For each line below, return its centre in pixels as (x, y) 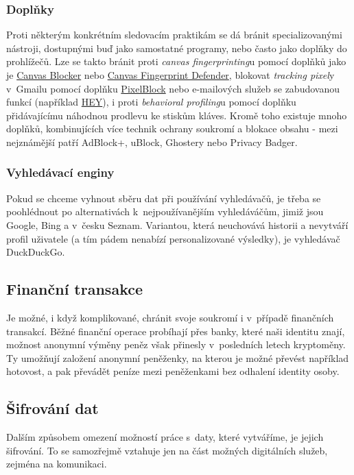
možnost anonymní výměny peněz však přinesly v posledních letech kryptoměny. (176, 344)
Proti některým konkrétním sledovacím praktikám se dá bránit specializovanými (174, 35)
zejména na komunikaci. (57, 464)
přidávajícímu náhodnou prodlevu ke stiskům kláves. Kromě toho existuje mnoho (177, 115)
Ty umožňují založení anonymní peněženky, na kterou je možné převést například (178, 357)
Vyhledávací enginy (60, 172)
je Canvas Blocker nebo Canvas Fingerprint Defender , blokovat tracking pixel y (170, 75)
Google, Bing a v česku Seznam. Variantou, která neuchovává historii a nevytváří (177, 224)
